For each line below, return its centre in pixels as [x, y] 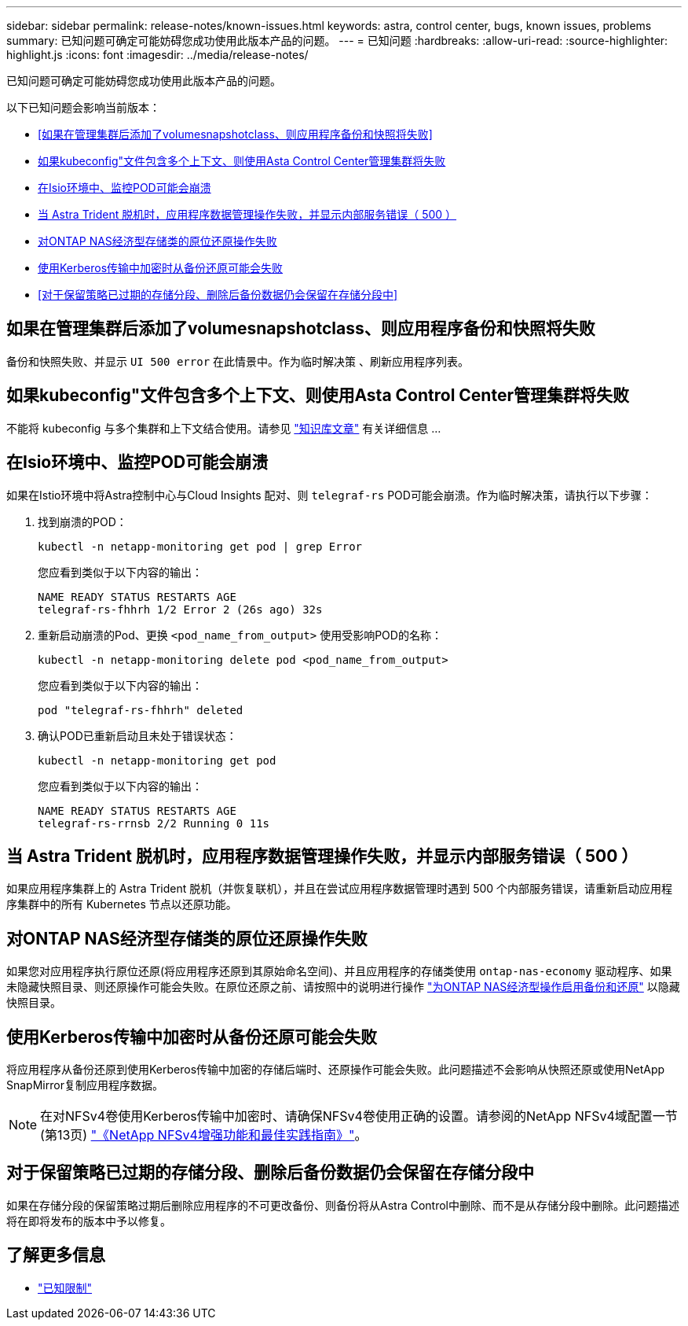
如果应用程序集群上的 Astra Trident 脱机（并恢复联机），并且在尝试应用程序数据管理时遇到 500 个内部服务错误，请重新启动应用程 [340, 889]
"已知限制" [65, 1287]
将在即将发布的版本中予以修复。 [89, 1221]
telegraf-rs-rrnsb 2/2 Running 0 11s [154, 823]
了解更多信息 [56, 1255]
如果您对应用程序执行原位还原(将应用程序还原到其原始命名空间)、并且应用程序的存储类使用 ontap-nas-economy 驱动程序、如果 [339, 971]
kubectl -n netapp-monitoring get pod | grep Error [200, 546]
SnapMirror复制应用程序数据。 [85, 1085]
